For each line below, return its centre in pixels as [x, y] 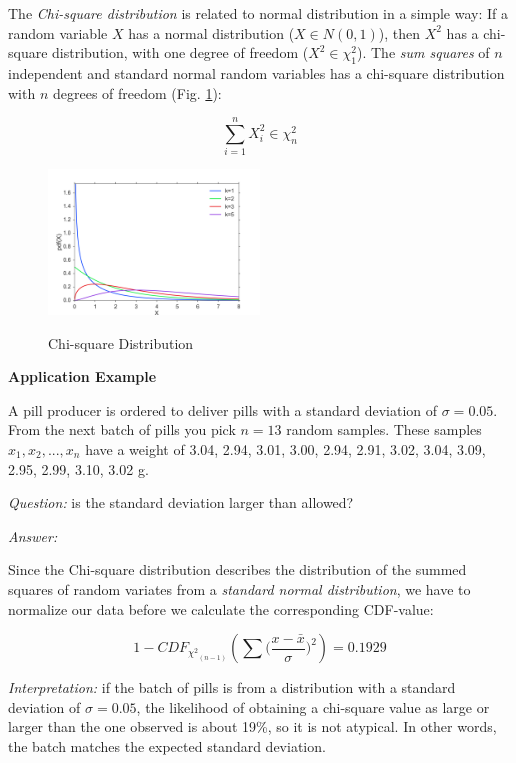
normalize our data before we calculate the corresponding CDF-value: [221, 608]
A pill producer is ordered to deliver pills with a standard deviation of [223, 409]
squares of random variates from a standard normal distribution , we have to [239, 588]
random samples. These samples [384, 429]
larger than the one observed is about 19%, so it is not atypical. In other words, [252, 726]
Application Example [82, 376]
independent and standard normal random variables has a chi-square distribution [256, 72]
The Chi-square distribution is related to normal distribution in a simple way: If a [258, 13]
